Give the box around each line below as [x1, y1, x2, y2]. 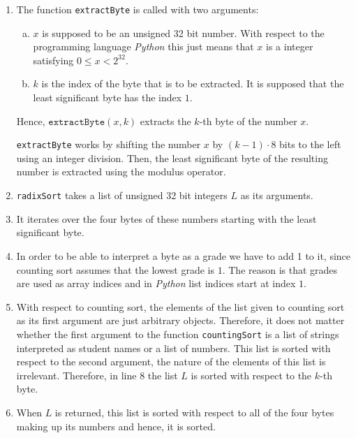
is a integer [266, 39, 313, 54]
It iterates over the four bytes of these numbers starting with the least [16, 211, 317, 226]
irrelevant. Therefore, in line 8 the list [16, 367, 178, 382]
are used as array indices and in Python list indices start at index [16, 276, 296, 291]
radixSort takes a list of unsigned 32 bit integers [16, 188, 228, 203]
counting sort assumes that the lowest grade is [16, 262, 215, 277]
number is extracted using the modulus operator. [16, 164, 226, 179]
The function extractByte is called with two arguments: [16, 2, 259, 16]
